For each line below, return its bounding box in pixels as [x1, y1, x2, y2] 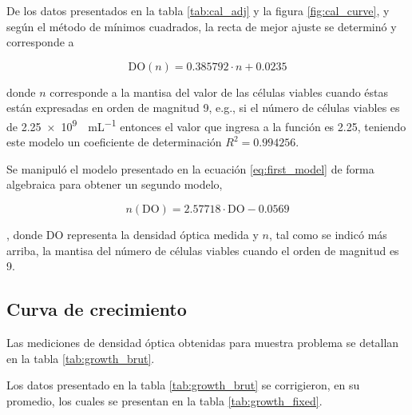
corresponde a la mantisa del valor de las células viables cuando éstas [50, 83, 389, 100]
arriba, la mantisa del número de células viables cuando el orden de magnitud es [6, 241, 399, 258]
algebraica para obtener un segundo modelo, [6, 176, 223, 193]
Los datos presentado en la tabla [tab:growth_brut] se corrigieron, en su [6, 377, 360, 393]
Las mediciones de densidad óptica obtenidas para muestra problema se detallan [6, 333, 399, 350]
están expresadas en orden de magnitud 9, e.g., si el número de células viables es [6, 99, 400, 116]
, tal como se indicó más [268, 226, 387, 242]
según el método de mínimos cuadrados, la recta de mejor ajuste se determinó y [6, 18, 397, 34]
